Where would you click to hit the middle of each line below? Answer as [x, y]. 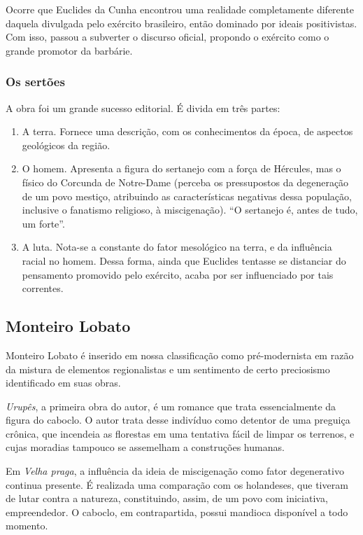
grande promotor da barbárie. [69, 50]
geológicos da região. [66, 145]
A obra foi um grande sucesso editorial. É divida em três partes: [143, 107]
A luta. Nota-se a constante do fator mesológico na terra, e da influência [177, 247]
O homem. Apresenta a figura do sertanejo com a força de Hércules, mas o [181, 168]
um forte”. [43, 223]
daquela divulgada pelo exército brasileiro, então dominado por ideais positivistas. [181, 23]
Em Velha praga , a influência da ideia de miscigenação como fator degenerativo [175, 471]
